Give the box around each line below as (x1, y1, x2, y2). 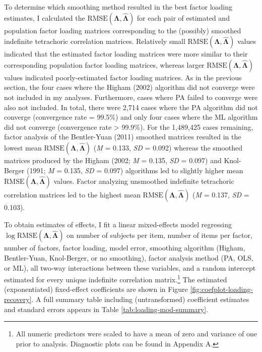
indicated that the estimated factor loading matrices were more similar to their (4, 48, 248, 59)
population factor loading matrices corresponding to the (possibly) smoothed (4, 25, 241, 35)
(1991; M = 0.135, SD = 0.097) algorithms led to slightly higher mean (26, 165, 243, 175)
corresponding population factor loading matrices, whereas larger (4, 59, 205, 70)
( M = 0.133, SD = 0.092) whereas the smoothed (93, 142, 243, 153)
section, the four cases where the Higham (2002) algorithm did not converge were (4, 82, 255, 92)
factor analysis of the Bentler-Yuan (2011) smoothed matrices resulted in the (4, 131, 241, 142)
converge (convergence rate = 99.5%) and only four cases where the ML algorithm (4, 112, 258, 122)
